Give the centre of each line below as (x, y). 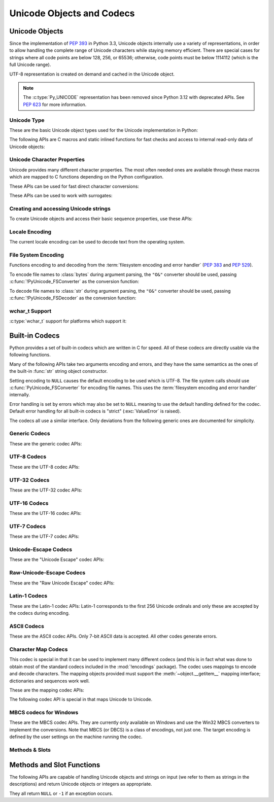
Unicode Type (27, 120)
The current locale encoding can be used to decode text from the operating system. (97, 242)
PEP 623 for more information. (55, 104)
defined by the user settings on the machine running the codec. (76, 737)
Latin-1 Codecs (28, 596)
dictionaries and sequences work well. (49, 681)
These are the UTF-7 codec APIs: (44, 536)
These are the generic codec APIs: (46, 443)
